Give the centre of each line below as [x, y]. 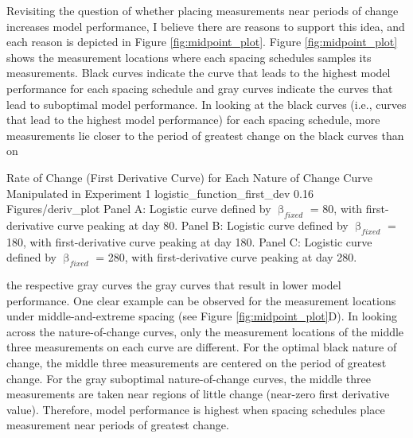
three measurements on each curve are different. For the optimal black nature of [202, 347]
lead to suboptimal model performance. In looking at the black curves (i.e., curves [206, 104]
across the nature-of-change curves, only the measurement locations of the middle [205, 331]
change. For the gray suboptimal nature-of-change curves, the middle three [189, 378]
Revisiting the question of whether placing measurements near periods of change [203, 10]
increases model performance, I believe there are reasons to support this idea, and [206, 26]
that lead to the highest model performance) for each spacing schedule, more [193, 120]
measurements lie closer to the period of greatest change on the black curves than [205, 135]
